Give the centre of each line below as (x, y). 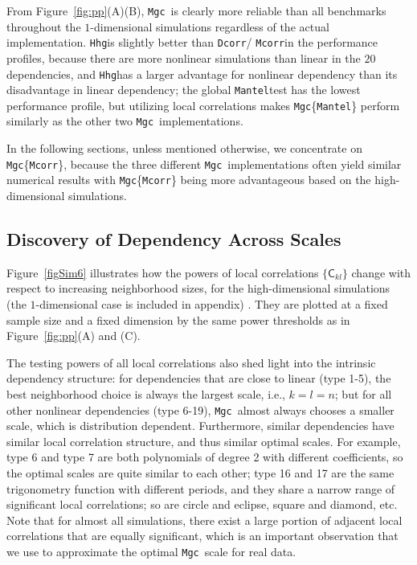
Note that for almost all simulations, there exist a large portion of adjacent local (204, 520)
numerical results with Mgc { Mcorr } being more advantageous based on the (189, 180)
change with (381, 272)
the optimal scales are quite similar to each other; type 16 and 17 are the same (200, 473)
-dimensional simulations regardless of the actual (210, 26)
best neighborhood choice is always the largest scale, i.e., (146, 393)
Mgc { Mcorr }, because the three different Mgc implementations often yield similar (204, 164)
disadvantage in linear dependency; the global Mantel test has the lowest (184, 90)
